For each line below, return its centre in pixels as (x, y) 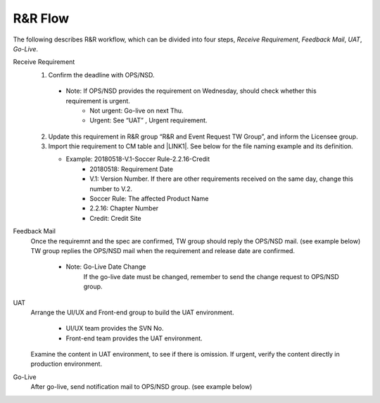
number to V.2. (111, 188)
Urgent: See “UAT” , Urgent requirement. (148, 120)
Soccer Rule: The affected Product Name (149, 199)
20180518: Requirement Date (132, 169)
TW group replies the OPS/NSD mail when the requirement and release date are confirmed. (163, 250)
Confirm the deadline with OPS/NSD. (101, 75)
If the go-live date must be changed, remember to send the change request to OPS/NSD (211, 276)
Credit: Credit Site (115, 218)
